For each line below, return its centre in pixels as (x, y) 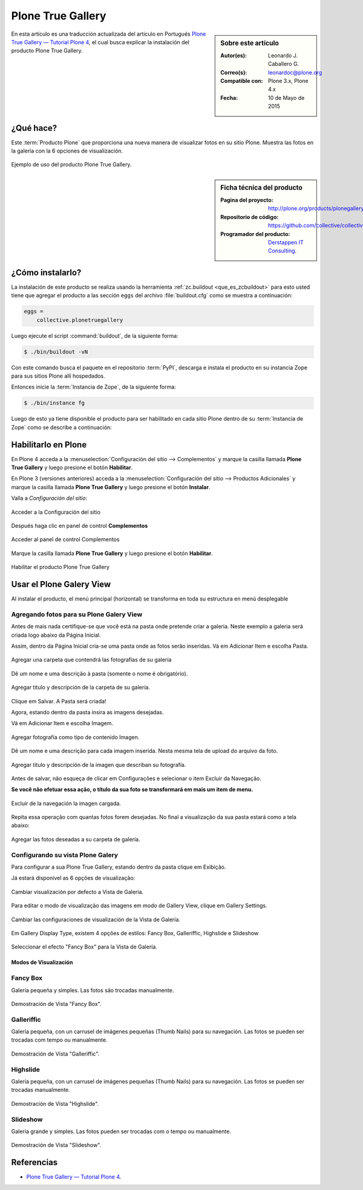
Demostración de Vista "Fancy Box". (56, 1004)
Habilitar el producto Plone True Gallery (60, 567)
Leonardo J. (283, 55)
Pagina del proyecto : (247, 200)
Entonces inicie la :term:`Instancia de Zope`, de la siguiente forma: (94, 387)
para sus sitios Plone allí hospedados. (58, 376)
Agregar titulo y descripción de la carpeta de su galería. (81, 688)
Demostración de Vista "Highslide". (55, 1103)
